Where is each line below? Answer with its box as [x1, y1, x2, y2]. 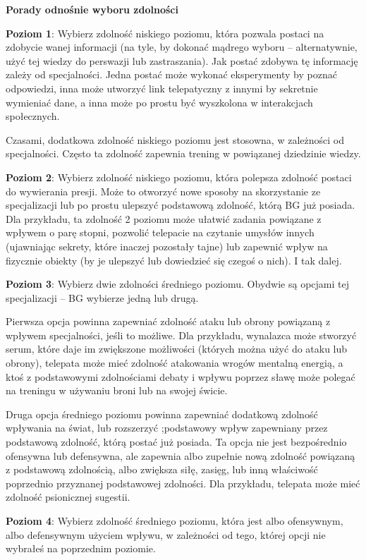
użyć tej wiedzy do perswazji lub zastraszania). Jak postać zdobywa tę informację [6, 53, 358, 68]
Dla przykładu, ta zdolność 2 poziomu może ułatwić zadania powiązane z [6, 211, 322, 226]
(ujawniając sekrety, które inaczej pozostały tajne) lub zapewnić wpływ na [6, 238, 328, 253]
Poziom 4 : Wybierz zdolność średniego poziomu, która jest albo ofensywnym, [6, 513, 343, 528]
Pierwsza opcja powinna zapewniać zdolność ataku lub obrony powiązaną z [6, 314, 331, 329]
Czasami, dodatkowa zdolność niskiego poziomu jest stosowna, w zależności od [6, 132, 344, 147]
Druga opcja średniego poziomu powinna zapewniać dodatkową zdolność [6, 406, 318, 421]
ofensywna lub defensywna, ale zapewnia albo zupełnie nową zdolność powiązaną [6, 448, 355, 463]
